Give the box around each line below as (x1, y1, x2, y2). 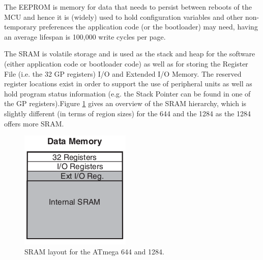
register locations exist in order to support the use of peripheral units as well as (4, 78, 252, 89)
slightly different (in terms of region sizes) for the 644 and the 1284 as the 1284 (4, 108, 251, 118)
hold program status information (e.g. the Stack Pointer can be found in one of (4, 88, 251, 99)
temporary (4, 21, 37, 32)
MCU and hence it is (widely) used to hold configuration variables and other (4, 11, 243, 22)
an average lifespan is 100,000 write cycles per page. (4, 31, 166, 42)
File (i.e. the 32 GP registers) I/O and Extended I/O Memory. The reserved (4, 68, 242, 79)
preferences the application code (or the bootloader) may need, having (39, 21, 258, 32)
